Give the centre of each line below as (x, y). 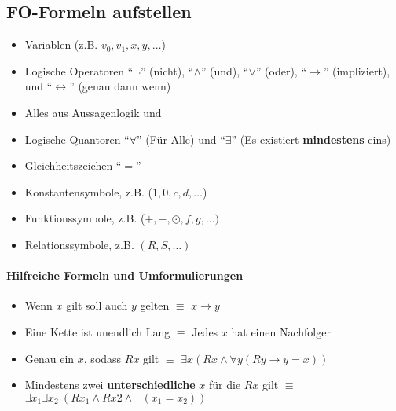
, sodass (103, 358)
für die (225, 385)
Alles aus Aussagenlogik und (93, 112)
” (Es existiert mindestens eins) (311, 139)
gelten (155, 305)
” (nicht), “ (167, 70)
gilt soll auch (97, 305)
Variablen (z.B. (61, 44)
